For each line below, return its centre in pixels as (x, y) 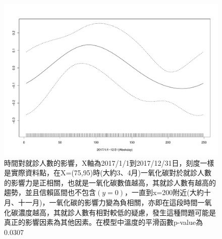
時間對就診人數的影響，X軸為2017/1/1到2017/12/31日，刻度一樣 (109, 162)
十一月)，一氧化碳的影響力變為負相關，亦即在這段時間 (108, 202)
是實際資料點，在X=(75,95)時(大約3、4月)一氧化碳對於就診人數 (108, 173)
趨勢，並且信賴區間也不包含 (50, 192)
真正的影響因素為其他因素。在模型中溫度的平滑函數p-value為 (103, 222)
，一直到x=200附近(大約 (164, 192)
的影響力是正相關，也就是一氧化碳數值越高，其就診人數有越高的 (110, 182)
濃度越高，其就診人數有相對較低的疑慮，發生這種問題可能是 (117, 212)
